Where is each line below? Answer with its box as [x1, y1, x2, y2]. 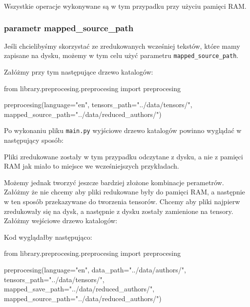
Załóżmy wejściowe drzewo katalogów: [4, 215, 118, 226]
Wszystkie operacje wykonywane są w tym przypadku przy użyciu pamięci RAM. [4, 1, 247, 11]
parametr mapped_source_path [4, 21, 134, 34]
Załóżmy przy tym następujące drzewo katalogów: [4, 67, 153, 77]
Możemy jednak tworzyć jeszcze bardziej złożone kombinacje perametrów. [4, 177, 224, 187]
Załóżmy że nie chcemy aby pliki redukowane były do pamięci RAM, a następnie [4, 187, 245, 197]
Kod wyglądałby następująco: [4, 231, 92, 242]
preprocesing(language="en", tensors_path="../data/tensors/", [4, 99, 192, 110]
